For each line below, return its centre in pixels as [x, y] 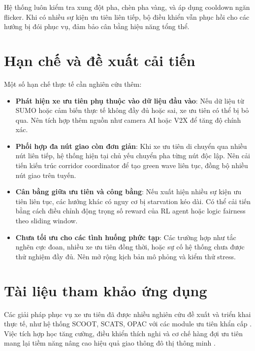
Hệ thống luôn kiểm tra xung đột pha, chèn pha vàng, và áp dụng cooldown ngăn [127, 7]
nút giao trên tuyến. [46, 175]
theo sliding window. [47, 221]
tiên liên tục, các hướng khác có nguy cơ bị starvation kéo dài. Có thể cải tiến [133, 201]
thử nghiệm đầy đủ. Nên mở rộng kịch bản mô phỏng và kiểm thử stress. [126, 256]
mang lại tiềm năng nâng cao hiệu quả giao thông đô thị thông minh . [110, 343]
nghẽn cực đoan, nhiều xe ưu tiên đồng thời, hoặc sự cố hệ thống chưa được [130, 247]
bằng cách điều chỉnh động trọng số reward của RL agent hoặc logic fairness [130, 211]
